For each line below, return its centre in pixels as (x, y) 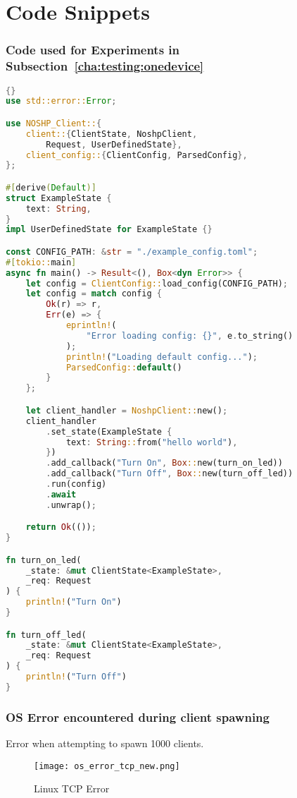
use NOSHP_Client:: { (54, 123)
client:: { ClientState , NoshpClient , (112, 134)
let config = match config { (94, 294)
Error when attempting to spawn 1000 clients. (105, 743)
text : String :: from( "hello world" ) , (152, 442)
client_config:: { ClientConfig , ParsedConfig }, (137, 155)
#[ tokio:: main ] (41, 262)
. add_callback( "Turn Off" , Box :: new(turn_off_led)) (170, 474)
